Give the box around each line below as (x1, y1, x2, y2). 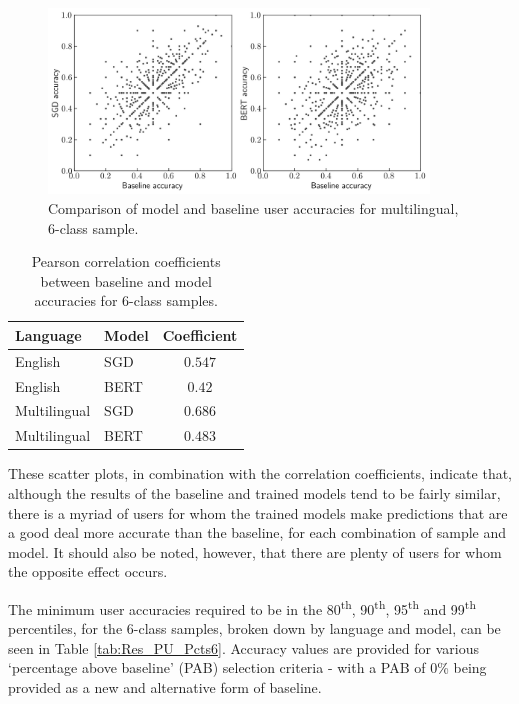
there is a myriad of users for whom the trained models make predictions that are (8, 502, 508, 523)
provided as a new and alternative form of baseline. (8, 676, 322, 697)
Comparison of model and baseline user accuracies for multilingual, (48, 197, 459, 218)
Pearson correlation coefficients (31, 251, 221, 272)
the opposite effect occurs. (8, 561, 168, 582)
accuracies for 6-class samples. (34, 290, 218, 311)
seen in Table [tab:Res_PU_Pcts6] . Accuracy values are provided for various (8, 637, 479, 658)
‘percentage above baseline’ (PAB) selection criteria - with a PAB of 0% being (8, 657, 487, 678)
